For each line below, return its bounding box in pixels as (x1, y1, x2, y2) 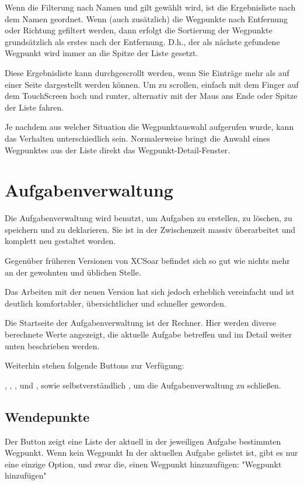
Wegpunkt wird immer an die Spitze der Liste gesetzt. (5, 47, 198, 59)
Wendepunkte (5, 407, 90, 425)
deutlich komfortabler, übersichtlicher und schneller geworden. (5, 297, 226, 309)
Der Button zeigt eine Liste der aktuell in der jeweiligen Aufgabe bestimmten (5, 435, 281, 447)
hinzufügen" (5, 469, 47, 481)
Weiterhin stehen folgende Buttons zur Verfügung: (5, 359, 184, 372)
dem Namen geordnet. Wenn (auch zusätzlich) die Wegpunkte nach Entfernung (5, 12, 288, 25)
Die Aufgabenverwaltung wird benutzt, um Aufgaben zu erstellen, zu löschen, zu (5, 212, 292, 224)
